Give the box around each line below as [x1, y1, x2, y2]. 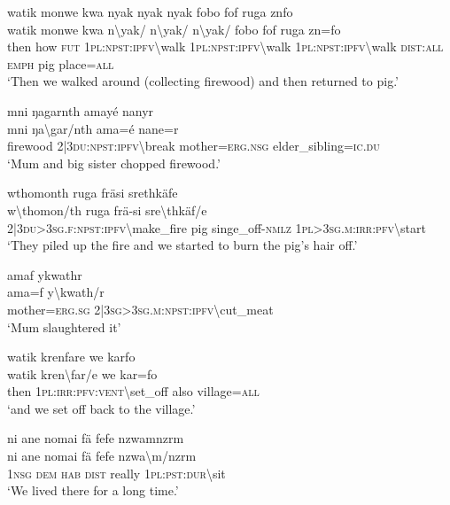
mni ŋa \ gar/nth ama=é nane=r [7, 119, 179, 137]
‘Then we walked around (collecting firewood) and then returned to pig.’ [7, 72, 399, 90]
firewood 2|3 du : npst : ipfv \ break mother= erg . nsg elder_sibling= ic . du [7, 136, 380, 155]
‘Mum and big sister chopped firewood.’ [7, 153, 221, 172]
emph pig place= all [7, 54, 114, 73]
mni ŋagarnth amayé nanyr [7, 101, 154, 120]
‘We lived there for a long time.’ [7, 481, 179, 500]
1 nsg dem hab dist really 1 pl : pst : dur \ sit [7, 463, 226, 482]
